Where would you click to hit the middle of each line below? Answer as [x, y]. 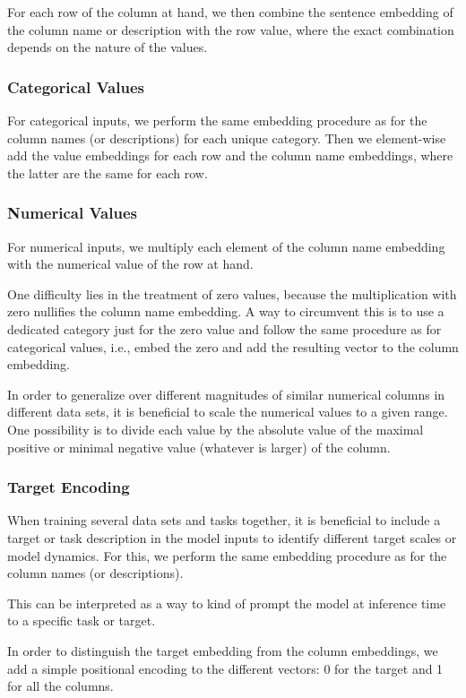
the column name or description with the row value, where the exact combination [231, 29]
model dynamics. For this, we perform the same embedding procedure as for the [227, 555]
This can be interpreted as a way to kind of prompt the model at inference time [227, 603]
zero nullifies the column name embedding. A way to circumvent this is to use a [226, 311]
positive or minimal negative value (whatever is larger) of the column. [199, 447]
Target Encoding [69, 487]
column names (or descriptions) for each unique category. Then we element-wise [227, 138]
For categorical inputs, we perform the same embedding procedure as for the [217, 120]
